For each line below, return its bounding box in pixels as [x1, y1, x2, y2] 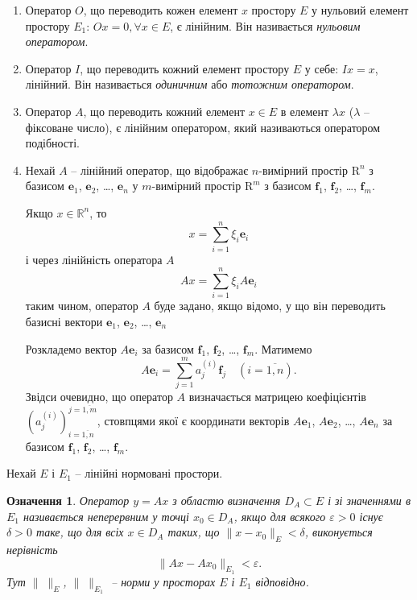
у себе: [304, 60, 339, 77]
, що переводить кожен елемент [83, 2, 238, 18]
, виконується [304, 523, 373, 540]
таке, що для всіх [35, 523, 124, 540]
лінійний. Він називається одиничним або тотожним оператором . [25, 76, 354, 93]
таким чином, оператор [25, 297, 138, 314]
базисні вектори [25, 312, 103, 329]
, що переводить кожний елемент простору [80, 60, 290, 77]
